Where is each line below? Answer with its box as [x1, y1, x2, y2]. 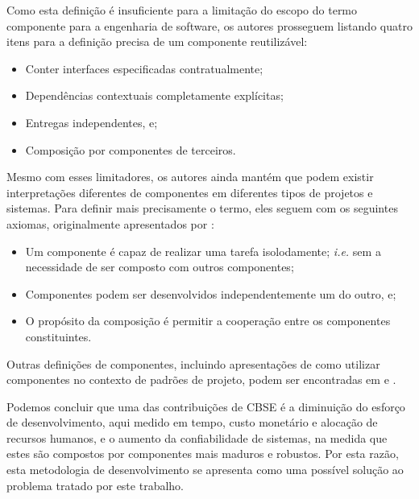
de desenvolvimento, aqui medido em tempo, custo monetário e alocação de [6, 414, 378, 431]
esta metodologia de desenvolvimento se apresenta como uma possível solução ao [6, 461, 404, 478]
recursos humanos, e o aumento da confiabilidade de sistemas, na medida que [6, 429, 388, 446]
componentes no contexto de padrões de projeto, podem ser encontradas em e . [6, 371, 396, 388]
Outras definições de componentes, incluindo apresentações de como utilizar [6, 355, 380, 372]
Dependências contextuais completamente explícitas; [25, 87, 284, 104]
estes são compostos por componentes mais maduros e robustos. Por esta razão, [6, 445, 399, 462]
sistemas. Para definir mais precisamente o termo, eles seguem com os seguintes [6, 200, 398, 217]
